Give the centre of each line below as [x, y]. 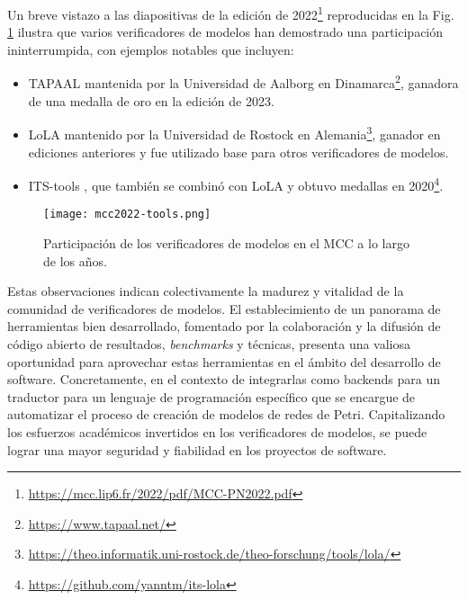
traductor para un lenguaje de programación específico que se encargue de [211, 396]
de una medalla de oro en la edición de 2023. [151, 100]
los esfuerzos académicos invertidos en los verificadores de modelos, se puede [217, 431]
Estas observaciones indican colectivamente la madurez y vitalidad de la [206, 291]
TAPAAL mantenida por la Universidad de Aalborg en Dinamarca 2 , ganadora [243, 82]
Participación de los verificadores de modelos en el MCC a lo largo [226, 243]
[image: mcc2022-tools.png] [127, 215]
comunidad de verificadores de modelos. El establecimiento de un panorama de [224, 308]
